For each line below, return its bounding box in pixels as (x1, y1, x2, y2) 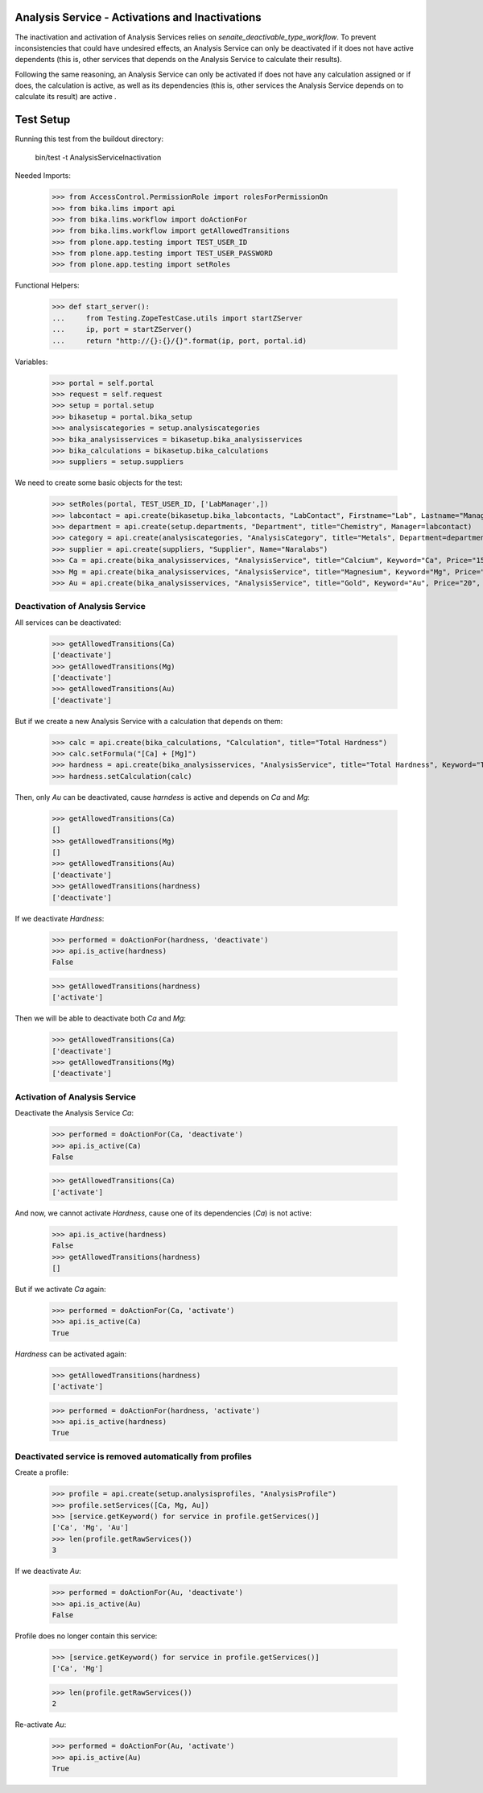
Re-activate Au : (14, 1720, 67, 1729)
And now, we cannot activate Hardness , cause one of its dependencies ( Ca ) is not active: (14, 1208, 312, 1218)
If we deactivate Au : (14, 1567, 82, 1576)
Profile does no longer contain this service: (14, 1631, 158, 1641)
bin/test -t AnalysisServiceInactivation (35, 152, 162, 162)
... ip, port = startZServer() (52, 325, 192, 334)
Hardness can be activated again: (14, 1349, 127, 1359)
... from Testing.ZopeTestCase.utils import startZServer (52, 313, 303, 322)
